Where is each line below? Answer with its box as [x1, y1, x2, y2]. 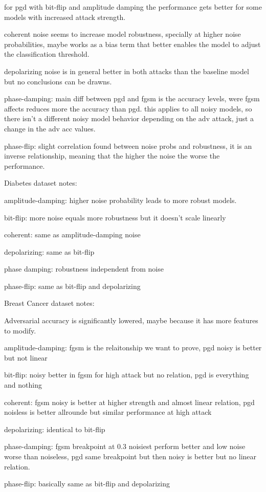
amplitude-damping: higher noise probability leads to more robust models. [4, 194, 237, 205]
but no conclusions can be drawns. [4, 76, 112, 86]
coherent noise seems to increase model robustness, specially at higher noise [4, 29, 241, 39]
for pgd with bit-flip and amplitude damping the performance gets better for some [4, 2, 262, 12]
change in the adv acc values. [4, 123, 96, 133]
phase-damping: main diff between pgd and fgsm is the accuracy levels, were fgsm [4, 93, 260, 104]
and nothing [4, 379, 42, 390]
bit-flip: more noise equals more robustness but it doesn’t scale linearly [4, 212, 226, 222]
